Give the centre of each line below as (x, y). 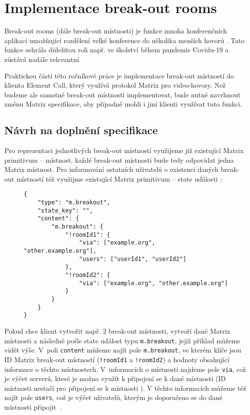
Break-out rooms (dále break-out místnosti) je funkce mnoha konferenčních (116, 31)
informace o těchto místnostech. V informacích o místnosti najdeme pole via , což (125, 369)
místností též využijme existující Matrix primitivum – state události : (119, 178)
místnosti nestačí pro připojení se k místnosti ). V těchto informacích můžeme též (125, 388)
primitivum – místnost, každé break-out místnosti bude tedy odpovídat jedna (119, 160)
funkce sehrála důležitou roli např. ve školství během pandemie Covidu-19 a (117, 50)
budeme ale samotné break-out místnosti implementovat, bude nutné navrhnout (123, 94)
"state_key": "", (65, 210)
